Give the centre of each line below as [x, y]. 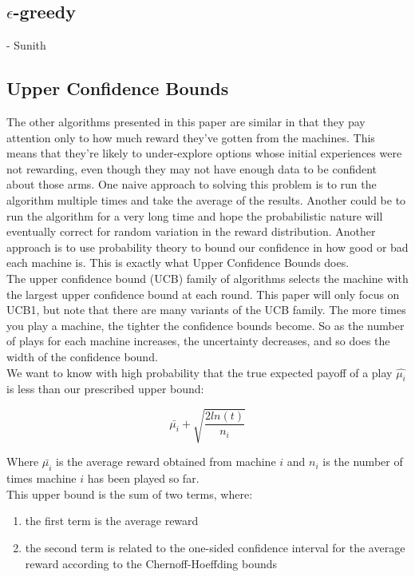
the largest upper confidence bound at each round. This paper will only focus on [203, 294]
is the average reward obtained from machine [166, 462]
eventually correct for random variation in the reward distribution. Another [191, 231]
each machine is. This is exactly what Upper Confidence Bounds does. [178, 263]
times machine [41, 478]
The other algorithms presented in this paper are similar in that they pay [186, 121]
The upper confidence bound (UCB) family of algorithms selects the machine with [207, 278]
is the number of [363, 462]
